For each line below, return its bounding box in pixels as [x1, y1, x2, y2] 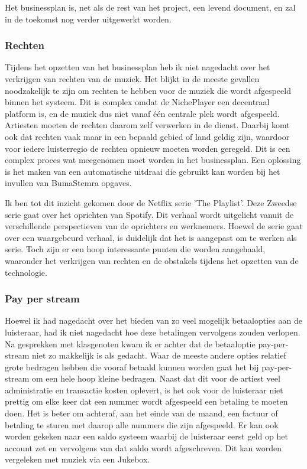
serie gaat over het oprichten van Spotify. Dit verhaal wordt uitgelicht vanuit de [5, 208, 294, 220]
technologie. [5, 266, 47, 278]
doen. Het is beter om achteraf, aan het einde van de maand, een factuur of [5, 407, 278, 419]
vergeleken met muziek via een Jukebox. [5, 453, 150, 465]
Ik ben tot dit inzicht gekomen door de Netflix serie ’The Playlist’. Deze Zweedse [5, 196, 297, 209]
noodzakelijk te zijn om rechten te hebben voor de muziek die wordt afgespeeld [5, 84, 291, 96]
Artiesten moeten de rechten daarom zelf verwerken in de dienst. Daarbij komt [5, 119, 290, 131]
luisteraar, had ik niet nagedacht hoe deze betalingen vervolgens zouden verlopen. [5, 325, 300, 338]
